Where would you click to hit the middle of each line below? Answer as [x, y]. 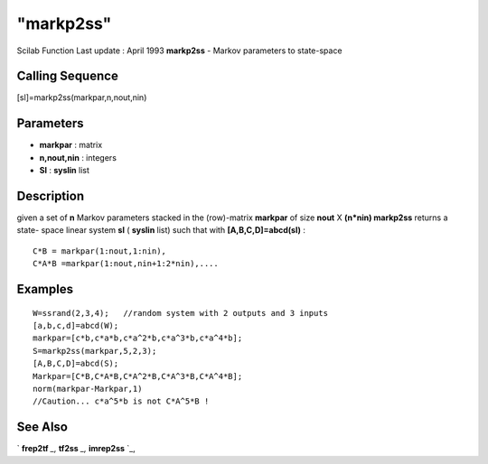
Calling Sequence [68, 76]
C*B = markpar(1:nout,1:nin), [100, 251]
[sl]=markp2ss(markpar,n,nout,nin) [82, 97]
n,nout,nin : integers [78, 157]
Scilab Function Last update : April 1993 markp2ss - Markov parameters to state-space [179, 51]
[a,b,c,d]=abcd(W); [76, 326]
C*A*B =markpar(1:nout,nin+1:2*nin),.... [126, 264]
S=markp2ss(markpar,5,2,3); [95, 351]
